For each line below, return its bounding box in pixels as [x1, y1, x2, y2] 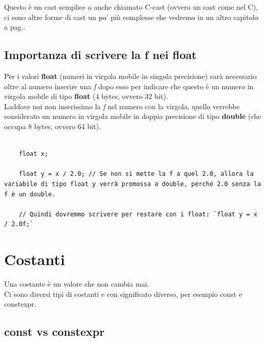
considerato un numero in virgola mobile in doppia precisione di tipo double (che [4, 111, 261, 122]
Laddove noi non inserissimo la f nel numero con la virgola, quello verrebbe [4, 100, 240, 111]
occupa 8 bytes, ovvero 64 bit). [4, 120, 101, 131]
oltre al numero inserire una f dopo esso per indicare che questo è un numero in [4, 81, 254, 91]
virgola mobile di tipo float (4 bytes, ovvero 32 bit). [4, 91, 168, 102]
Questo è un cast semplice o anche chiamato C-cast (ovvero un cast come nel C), [4, 2, 258, 12]
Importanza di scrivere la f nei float [4, 47, 197, 63]
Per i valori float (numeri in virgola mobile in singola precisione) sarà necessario [4, 70, 257, 81]
